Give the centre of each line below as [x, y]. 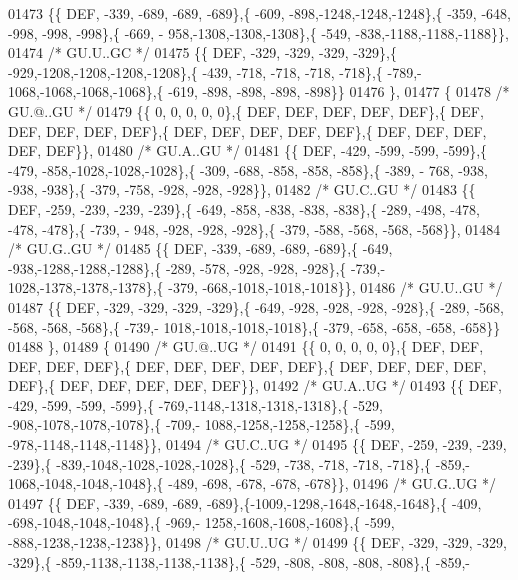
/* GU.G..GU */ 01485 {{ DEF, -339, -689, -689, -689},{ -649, [200, 248]
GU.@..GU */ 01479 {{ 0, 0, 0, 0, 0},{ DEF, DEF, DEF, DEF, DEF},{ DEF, [246, 110]
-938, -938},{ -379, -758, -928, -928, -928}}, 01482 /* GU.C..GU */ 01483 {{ [242, 189]
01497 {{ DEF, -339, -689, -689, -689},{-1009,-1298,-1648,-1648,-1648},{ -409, [245, 502]
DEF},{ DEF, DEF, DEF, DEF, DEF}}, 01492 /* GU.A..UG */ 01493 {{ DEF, [255, 385]
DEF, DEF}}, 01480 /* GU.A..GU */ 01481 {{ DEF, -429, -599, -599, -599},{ [248, 150]
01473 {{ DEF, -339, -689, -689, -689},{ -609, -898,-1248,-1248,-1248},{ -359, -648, [259, 13]
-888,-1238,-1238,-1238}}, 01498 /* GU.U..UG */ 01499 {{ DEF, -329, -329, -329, [257, 542]
